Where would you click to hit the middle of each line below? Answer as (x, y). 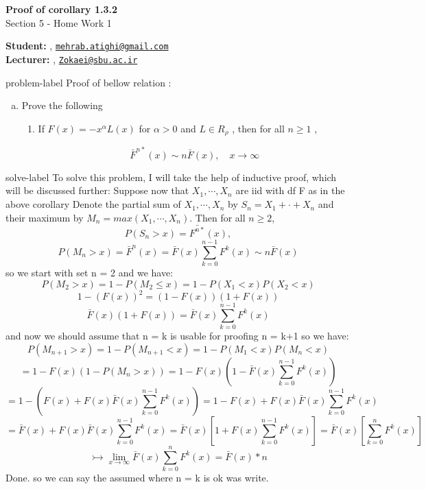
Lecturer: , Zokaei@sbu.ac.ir (72, 59)
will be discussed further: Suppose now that (97, 190)
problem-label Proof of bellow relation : (88, 82)
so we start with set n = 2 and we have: (90, 273)
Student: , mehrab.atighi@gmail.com (87, 46)
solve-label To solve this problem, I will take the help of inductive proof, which (171, 177)
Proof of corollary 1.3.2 (62, 9)
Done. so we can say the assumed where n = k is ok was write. (137, 478)
